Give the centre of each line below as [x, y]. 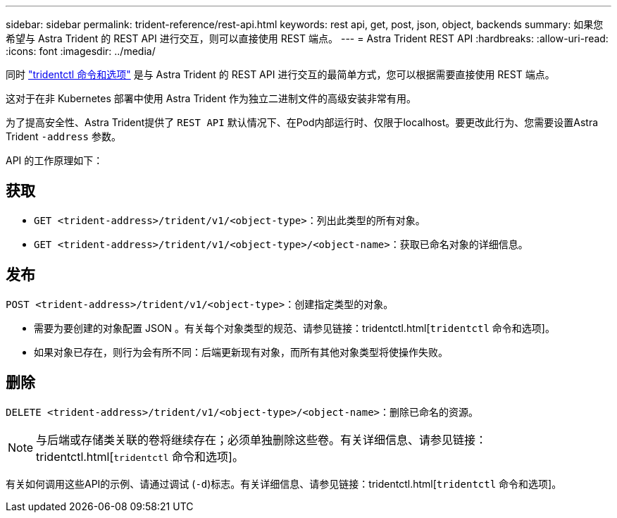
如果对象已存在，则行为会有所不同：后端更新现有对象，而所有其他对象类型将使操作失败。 [241, 352]
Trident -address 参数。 [63, 136]
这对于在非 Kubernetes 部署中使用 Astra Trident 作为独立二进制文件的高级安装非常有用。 [211, 98]
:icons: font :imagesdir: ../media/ [81, 51]
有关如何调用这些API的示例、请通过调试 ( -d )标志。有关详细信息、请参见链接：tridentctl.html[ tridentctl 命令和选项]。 [284, 483]
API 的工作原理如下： [55, 160]
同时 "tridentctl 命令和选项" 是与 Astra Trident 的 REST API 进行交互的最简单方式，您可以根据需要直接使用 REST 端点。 [280, 74]
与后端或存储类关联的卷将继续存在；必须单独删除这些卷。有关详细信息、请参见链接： [262, 439]
